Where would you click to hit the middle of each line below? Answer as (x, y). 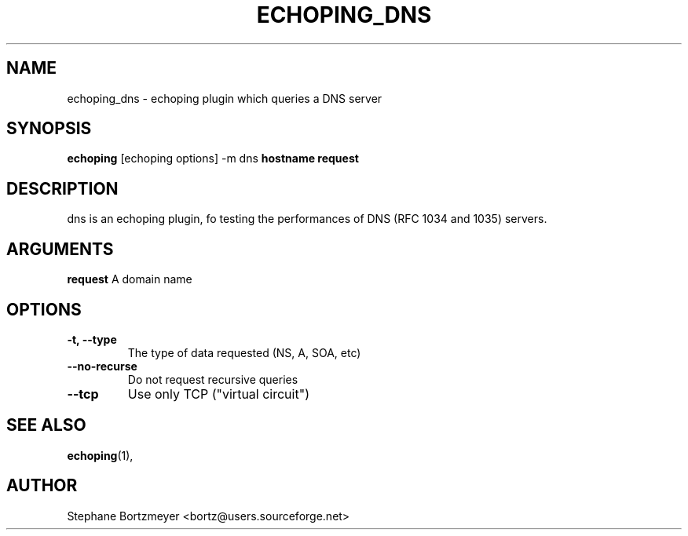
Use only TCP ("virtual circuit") (218, 394)
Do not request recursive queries (213, 379)
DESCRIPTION (62, 188)
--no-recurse (102, 366)
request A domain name (130, 279)
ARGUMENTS (60, 249)
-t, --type (92, 339)
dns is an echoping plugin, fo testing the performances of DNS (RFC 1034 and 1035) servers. (307, 219)
